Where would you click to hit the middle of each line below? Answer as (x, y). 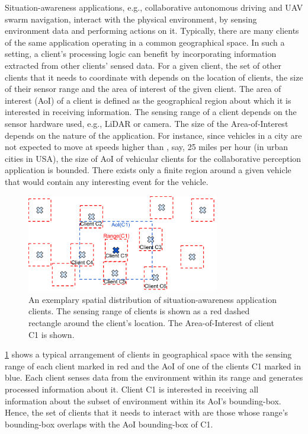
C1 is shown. (52, 334)
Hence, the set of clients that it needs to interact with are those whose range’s (147, 412)
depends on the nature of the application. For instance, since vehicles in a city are (153, 135)
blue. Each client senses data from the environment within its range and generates (154, 377)
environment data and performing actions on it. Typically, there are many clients (152, 31)
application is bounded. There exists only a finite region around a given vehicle (148, 170)
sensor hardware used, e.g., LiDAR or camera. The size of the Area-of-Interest (147, 123)
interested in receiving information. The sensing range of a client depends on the (151, 112)
